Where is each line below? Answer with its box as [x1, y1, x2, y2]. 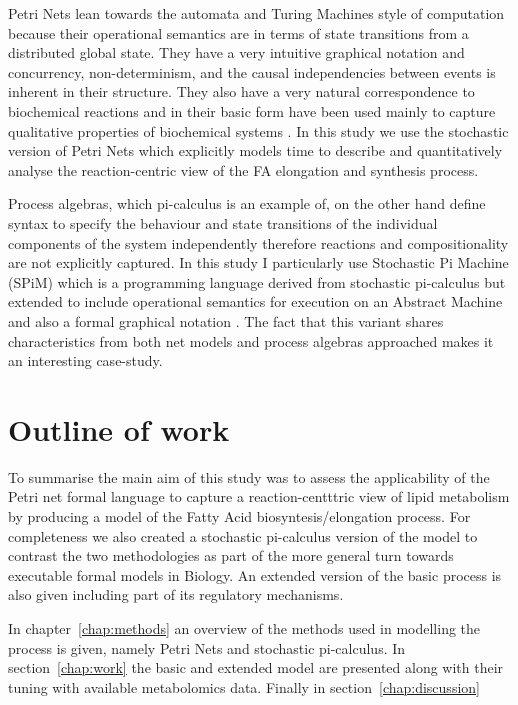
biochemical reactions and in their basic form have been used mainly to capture [8, 100, 496, 121]
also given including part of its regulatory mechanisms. [8, 584, 344, 605]
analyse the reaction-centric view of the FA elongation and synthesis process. [8, 159, 479, 180]
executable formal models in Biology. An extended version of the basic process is [8, 564, 502, 585]
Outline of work [8, 408, 230, 449]
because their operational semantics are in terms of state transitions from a [8, 22, 469, 43]
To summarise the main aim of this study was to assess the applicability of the [8, 466, 490, 487]
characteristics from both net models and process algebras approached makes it [8, 330, 494, 351]
